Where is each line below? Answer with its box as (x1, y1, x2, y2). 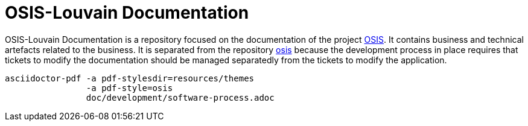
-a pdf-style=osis (86, 83, 173, 93)
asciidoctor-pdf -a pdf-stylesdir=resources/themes (5, 73, 255, 83)
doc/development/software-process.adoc (86, 92, 275, 102)
